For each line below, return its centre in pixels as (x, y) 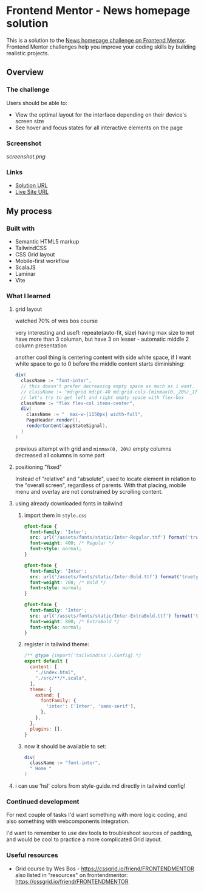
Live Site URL (32, 192)
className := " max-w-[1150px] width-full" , (85, 415)
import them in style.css (55, 515)
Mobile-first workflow (42, 261)
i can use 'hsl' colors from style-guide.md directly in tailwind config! (100, 786)
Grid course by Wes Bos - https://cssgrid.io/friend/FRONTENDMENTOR (104, 869)
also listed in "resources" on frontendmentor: (72, 875)
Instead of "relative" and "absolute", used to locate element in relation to (105, 479)
